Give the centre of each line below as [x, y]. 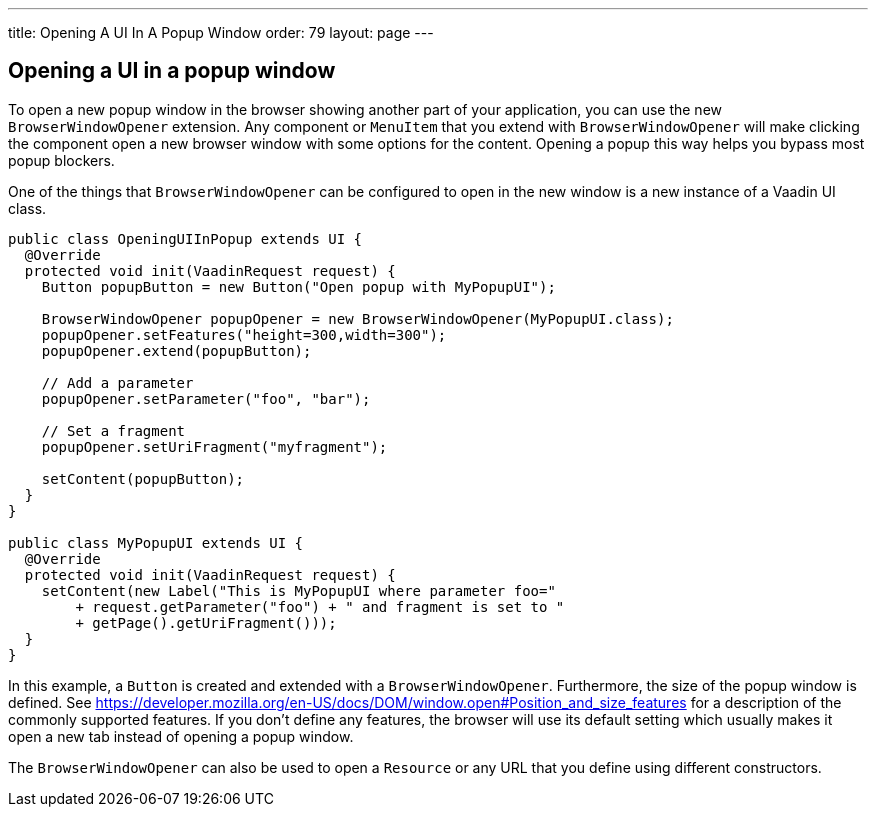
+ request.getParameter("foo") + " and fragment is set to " [320, 606]
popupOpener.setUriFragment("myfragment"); [214, 446]
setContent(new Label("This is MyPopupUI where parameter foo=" [298, 590]
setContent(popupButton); [143, 478]
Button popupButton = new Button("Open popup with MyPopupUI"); [298, 286]
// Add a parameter [117, 382]
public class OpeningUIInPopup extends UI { [185, 238]
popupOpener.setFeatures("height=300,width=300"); [244, 334]
